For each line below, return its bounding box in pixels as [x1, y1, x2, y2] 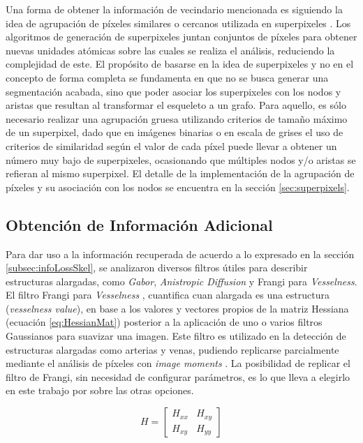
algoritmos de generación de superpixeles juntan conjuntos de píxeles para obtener [6, 29, 357, 44]
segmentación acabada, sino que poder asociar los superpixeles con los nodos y [6, 84, 341, 98]
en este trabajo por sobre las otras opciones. [6, 383, 194, 398]
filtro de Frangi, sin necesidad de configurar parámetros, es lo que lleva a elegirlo [6, 369, 350, 384]
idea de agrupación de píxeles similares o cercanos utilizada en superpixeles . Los [6, 15, 351, 30]
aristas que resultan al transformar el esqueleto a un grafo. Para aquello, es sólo [6, 98, 346, 112]
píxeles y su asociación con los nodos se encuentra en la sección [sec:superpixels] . [6, 179, 350, 194]
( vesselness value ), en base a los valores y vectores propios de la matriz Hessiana [6, 301, 349, 315]
